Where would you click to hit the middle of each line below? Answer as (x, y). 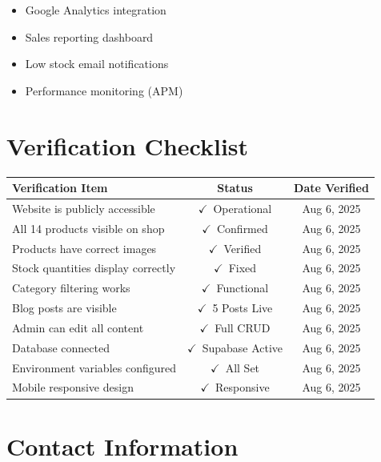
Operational (243, 208)
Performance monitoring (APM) (104, 90)
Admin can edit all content (78, 327)
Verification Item (60, 187)
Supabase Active (243, 347)
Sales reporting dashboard (89, 36)
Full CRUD (243, 327)
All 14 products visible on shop (88, 228)
